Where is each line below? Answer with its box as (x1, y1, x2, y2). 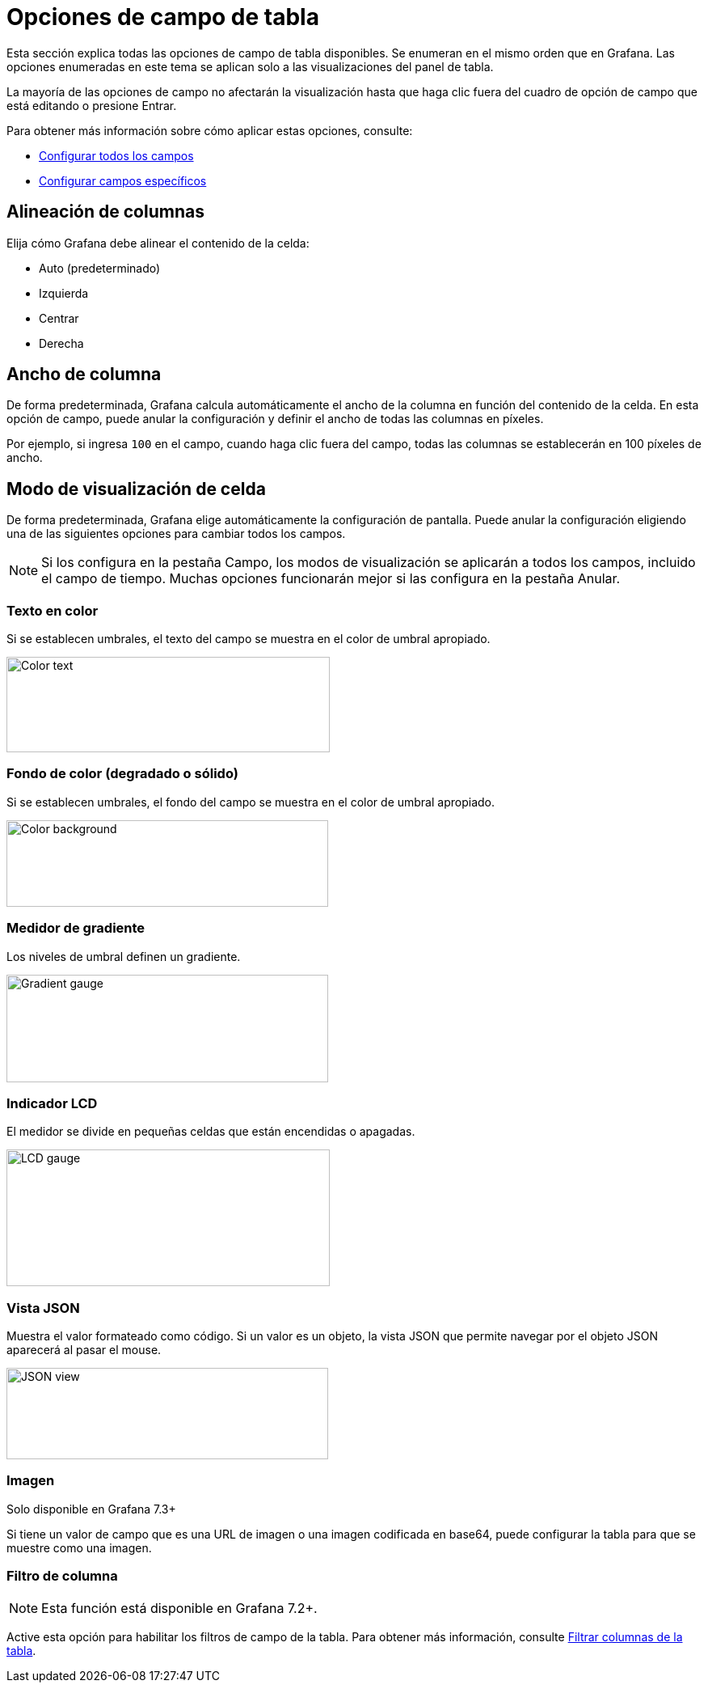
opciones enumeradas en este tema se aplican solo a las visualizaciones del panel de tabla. (6, 59, 494, 74)
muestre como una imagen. (6, 1540, 152, 1555)
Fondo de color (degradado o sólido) (6, 765, 238, 782)
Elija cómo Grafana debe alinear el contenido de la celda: (6, 235, 310, 250)
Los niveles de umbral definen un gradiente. (6, 949, 241, 963)
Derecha (39, 336, 84, 350)
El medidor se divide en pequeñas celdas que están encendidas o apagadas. (6, 1124, 415, 1139)
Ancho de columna (6, 364, 162, 385)
